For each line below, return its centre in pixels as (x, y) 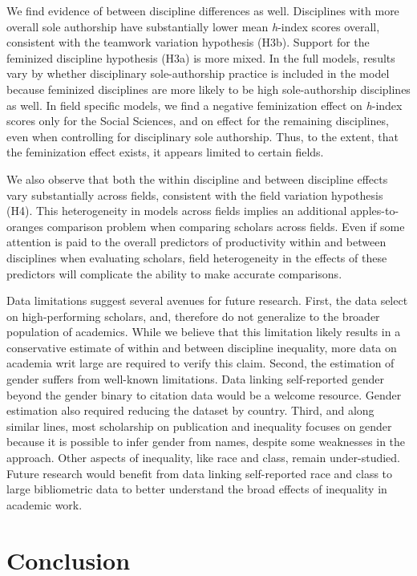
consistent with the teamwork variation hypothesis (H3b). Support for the (188, 42)
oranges (25, 226)
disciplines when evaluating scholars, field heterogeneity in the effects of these (197, 257)
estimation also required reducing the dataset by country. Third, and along (190, 410)
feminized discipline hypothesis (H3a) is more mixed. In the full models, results (201, 57)
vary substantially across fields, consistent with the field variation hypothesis (195, 195)
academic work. (45, 504)
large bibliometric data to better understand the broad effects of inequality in (197, 489)
